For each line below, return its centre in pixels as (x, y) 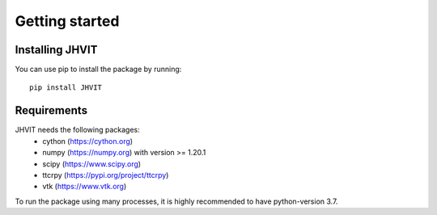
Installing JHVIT (56, 50)
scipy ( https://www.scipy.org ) (92, 164)
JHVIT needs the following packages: (78, 130)
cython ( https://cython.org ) (88, 141)
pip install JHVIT (66, 88)
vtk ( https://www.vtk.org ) (85, 187)
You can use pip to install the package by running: (98, 70)
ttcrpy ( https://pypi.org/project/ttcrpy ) (106, 175)
